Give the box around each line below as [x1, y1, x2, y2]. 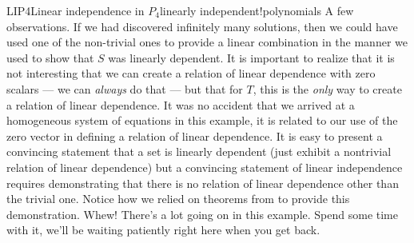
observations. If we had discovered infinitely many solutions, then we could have [6, 18, 398, 34]
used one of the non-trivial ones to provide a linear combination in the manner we [6, 34, 408, 50]
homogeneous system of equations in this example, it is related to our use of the [6, 112, 398, 129]
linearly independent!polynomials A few [159, 2, 354, 18]
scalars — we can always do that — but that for [6, 80, 243, 97]
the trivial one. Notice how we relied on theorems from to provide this [6, 190, 350, 207]
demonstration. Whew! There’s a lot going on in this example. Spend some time [6, 205, 398, 222]
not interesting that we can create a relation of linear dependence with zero [6, 65, 376, 82]
